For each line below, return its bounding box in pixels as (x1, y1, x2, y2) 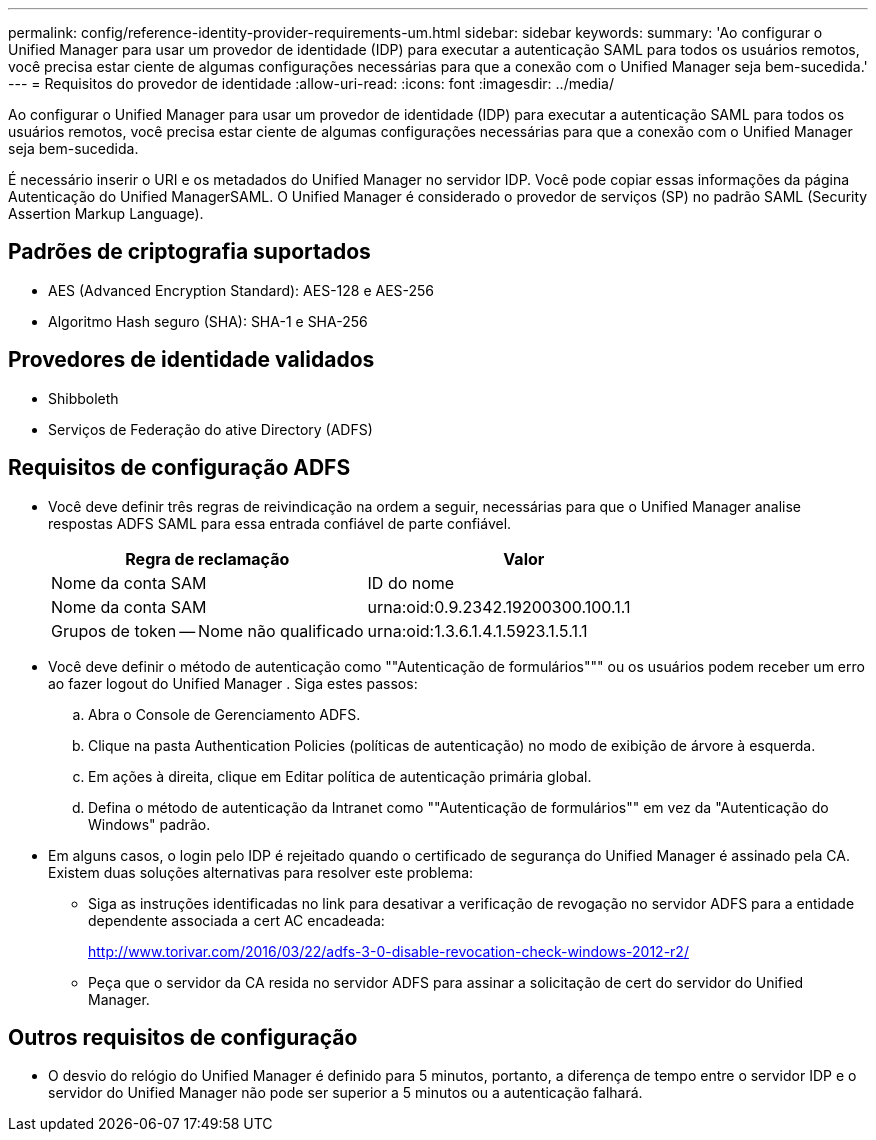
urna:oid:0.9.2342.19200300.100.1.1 (367, 596, 631, 617)
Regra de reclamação (125, 548, 290, 569)
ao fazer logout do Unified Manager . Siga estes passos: (48, 674, 418, 692)
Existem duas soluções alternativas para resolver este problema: (48, 863, 474, 881)
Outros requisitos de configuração (8, 1024, 358, 1050)
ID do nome (367, 572, 455, 593)
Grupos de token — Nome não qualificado (51, 620, 364, 641)
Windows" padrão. (88, 815, 211, 833)
